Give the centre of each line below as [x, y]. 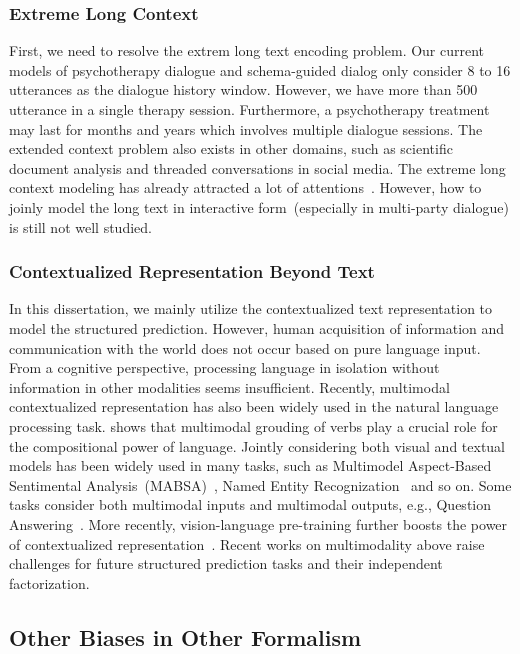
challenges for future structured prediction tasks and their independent [226, 563]
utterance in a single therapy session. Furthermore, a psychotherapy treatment [249, 109]
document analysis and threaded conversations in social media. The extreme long [257, 167]
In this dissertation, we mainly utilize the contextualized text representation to [251, 308]
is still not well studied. [80, 226]
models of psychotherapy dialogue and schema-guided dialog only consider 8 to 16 [260, 69]
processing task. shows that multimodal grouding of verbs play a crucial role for [253, 425]
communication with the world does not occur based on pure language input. [245, 347]
